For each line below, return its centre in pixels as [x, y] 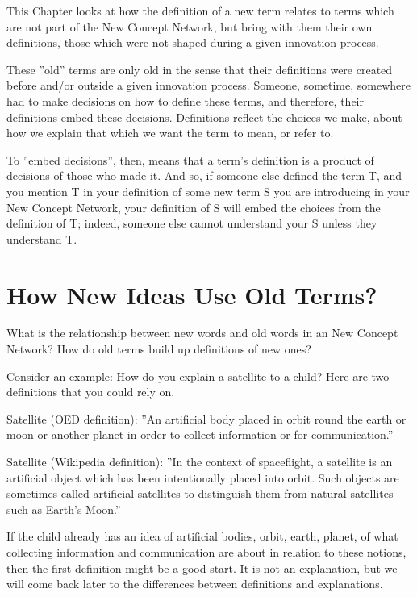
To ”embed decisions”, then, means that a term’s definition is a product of [190, 159]
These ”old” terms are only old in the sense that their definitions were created [200, 69]
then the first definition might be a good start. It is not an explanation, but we [202, 568]
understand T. [42, 238]
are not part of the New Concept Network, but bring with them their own [190, 26]
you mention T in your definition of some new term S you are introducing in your [208, 191]
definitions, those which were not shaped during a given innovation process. [193, 42]
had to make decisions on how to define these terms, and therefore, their [185, 100]
